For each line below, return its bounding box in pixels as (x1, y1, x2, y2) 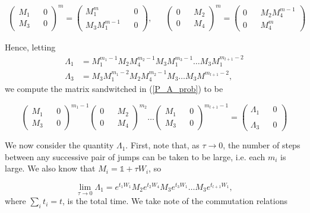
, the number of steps (223, 139, 300, 151)
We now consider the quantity (5, 139, 114, 151)
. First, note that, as (125, 139, 200, 151)
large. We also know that (5, 162, 96, 174)
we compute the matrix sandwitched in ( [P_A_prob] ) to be (5, 82, 223, 94)
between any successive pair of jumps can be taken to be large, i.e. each (5, 150, 265, 163)
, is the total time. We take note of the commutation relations (62, 195, 287, 207)
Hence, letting (5, 41, 56, 53)
